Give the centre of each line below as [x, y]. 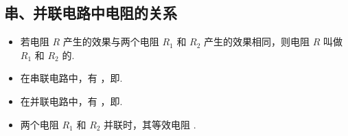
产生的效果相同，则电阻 [257, 42]
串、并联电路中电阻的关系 [91, 13]
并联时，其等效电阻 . [150, 124]
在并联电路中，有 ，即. [71, 101]
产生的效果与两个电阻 [111, 42]
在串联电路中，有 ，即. [71, 78]
